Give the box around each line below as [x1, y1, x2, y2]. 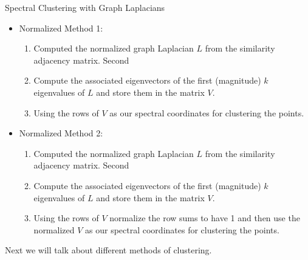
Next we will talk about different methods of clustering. [5, 244, 212, 256]
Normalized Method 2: [19, 127, 103, 139]
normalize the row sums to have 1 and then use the [109, 212, 300, 224]
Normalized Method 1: [19, 21, 103, 34]
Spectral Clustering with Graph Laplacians [5, 1, 165, 13]
